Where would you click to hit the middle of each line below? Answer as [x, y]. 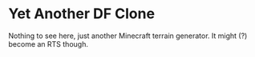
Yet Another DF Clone [81, 14]
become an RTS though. [48, 44]
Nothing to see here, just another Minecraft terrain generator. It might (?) [128, 36]
